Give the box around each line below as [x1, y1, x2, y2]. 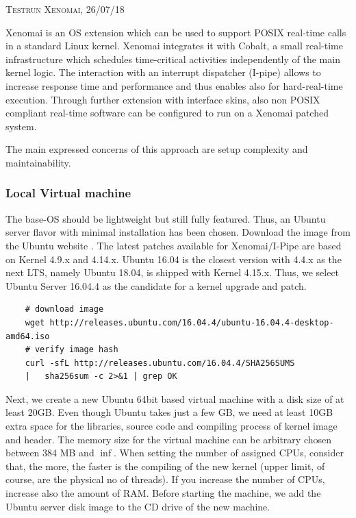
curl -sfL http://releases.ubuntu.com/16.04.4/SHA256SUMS [25, 358, 295, 368]
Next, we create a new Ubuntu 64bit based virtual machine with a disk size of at [5, 391, 344, 406]
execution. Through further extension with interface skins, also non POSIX [5, 92, 320, 106]
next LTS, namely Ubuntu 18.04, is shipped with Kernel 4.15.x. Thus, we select [5, 265, 340, 280]
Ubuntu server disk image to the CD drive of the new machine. [5, 499, 270, 513]
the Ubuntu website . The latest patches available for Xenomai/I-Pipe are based [5, 238, 342, 252]
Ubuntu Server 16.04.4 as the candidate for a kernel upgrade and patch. [5, 278, 307, 293]
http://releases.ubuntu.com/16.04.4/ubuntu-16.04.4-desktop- [49, 317, 334, 328]
